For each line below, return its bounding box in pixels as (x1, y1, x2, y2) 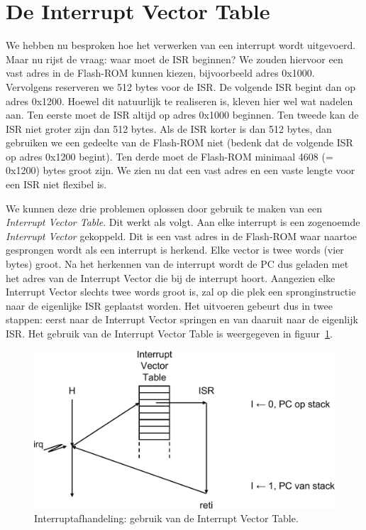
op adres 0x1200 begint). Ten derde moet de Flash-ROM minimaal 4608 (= (6, 148, 333, 163)
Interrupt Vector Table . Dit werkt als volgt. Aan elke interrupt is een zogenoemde (6, 215, 360, 229)
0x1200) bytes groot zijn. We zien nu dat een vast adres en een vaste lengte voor (6, 163, 355, 178)
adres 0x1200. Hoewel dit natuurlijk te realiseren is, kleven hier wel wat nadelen (6, 93, 353, 108)
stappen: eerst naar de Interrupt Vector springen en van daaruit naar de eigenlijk (6, 312, 358, 327)
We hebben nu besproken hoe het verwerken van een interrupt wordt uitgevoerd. (6, 38, 356, 53)
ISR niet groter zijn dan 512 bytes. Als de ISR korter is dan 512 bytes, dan (6, 121, 332, 136)
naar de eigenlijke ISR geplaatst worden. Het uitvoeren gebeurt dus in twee (6, 298, 333, 313)
